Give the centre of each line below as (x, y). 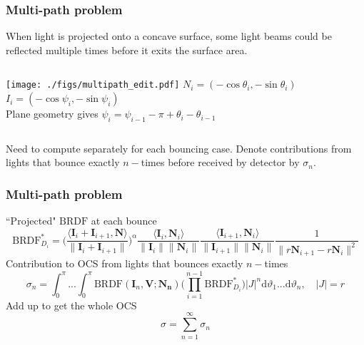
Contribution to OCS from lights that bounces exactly (125, 263)
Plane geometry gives (52, 114)
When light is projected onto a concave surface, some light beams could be (169, 36)
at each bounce (124, 221)
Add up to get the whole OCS (71, 305)
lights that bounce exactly (63, 162)
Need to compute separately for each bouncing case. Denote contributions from (179, 148)
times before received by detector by (220, 162)
